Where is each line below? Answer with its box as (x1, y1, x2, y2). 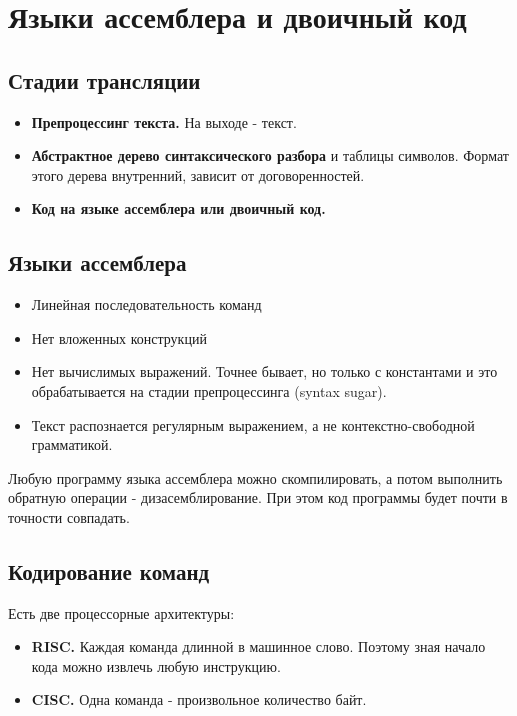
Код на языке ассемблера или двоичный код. (31, 198, 326, 219)
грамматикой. (31, 434, 113, 455)
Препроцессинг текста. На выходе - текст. (31, 111, 297, 132)
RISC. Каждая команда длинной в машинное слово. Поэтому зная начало (31, 636, 486, 657)
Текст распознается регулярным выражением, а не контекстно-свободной (31, 414, 475, 435)
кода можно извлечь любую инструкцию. (31, 655, 281, 676)
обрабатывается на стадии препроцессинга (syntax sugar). (31, 380, 387, 401)
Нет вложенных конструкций (31, 327, 207, 348)
